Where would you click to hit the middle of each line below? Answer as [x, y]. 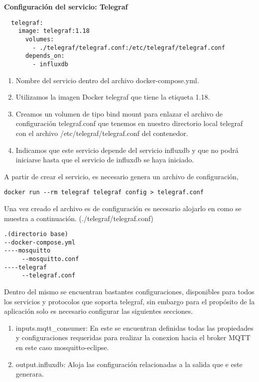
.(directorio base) [36, 234]
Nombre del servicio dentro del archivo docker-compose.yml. [107, 80]
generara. [30, 374]
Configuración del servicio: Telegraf [66, 6]
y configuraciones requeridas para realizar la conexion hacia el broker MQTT [133, 337]
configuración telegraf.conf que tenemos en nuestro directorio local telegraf [129, 123]
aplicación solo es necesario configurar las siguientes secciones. [99, 311]
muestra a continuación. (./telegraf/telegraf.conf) [79, 218]
